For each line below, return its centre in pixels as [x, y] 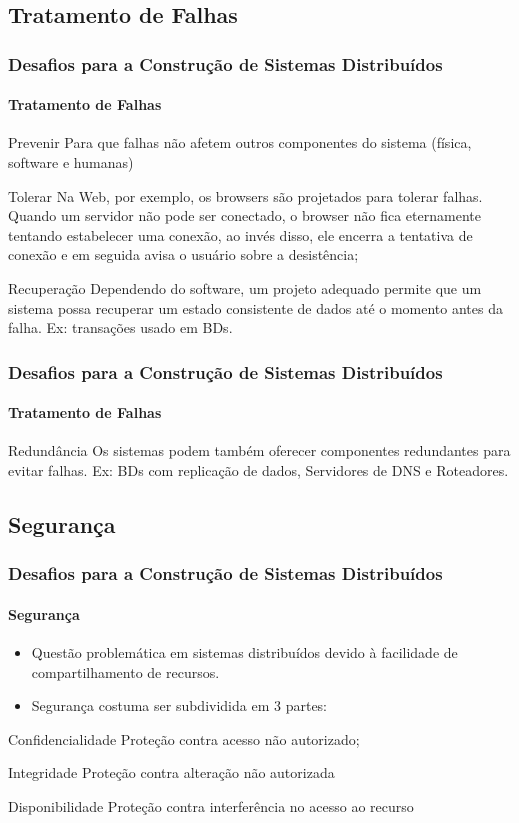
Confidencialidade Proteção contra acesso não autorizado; [184, 738]
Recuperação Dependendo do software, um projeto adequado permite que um [245, 287]
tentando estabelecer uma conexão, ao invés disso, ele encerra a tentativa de [240, 234]
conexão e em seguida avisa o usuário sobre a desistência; [183, 254]
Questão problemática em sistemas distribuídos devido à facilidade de [244, 652]
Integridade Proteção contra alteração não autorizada [171, 772]
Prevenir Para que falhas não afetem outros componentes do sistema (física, [240, 142]
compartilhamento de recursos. [125, 671]
